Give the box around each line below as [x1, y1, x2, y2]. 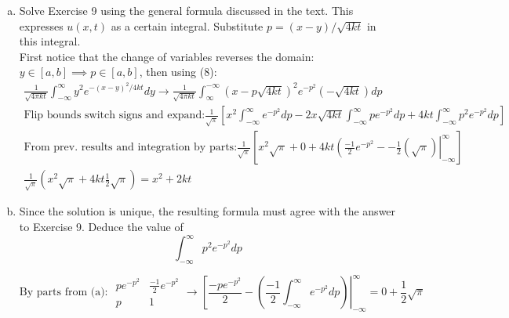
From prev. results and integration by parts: [24, 142, 238, 154]
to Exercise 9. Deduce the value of [19, 218, 184, 234]
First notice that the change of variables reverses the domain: [19, 48, 314, 64]
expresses [19, 17, 64, 34]
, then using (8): [139, 63, 217, 80]
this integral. [19, 33, 81, 49]
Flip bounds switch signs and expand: [24, 110, 205, 121]
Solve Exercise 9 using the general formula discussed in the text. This [19, 2, 354, 18]
